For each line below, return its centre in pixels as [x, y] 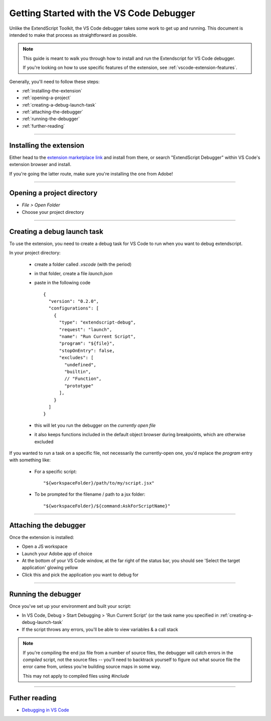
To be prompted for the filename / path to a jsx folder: [90, 494]
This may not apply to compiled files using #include [76, 676]
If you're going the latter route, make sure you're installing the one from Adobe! [91, 174]
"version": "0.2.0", [74, 301]
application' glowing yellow [50, 568]
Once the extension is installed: [42, 537]
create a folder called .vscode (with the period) [83, 264]
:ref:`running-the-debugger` [51, 119]
